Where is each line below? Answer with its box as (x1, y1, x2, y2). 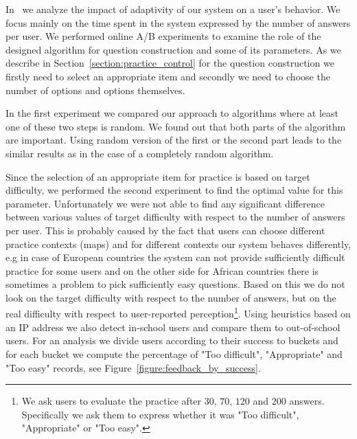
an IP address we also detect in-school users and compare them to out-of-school (5, 319, 341, 334)
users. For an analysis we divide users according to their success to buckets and (5, 333, 338, 348)
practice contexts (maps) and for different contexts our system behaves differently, (5, 236, 352, 251)
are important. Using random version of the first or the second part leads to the (5, 133, 342, 147)
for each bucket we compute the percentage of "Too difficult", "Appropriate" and (5, 346, 343, 361)
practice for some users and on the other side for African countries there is (5, 263, 319, 278)
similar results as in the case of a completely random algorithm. (5, 146, 274, 160)
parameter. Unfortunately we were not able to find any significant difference (5, 196, 325, 210)
